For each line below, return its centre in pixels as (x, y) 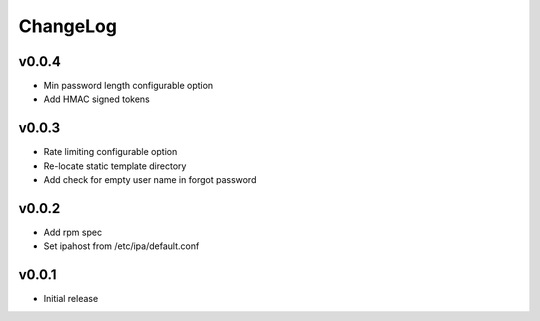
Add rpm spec (73, 232)
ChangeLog (67, 26)
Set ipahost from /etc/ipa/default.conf (121, 246)
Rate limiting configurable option (110, 152)
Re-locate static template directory (115, 166)
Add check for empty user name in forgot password (150, 180)
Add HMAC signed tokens (96, 99)
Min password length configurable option (128, 86)
